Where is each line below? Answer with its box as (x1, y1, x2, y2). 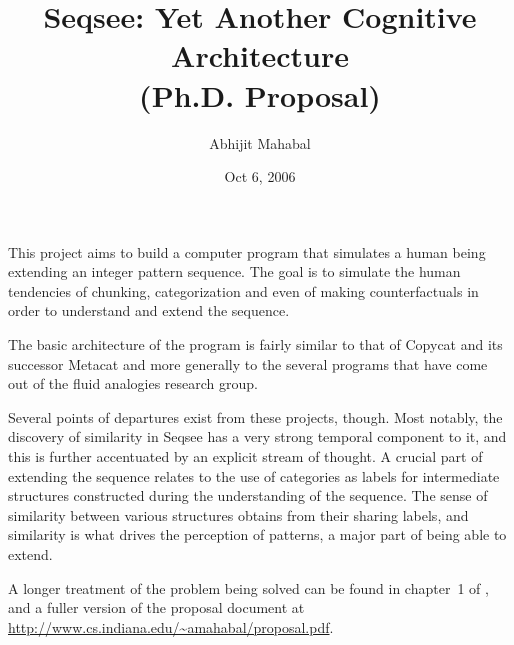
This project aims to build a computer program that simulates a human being (8, 241, 486, 262)
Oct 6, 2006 (224, 166, 296, 187)
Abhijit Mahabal (209, 132, 311, 153)
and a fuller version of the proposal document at (8, 597, 305, 618)
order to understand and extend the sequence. (8, 300, 290, 321)
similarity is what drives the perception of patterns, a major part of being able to (8, 524, 507, 545)
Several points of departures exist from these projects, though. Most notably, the (8, 406, 503, 427)
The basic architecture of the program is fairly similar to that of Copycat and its (8, 334, 503, 355)
